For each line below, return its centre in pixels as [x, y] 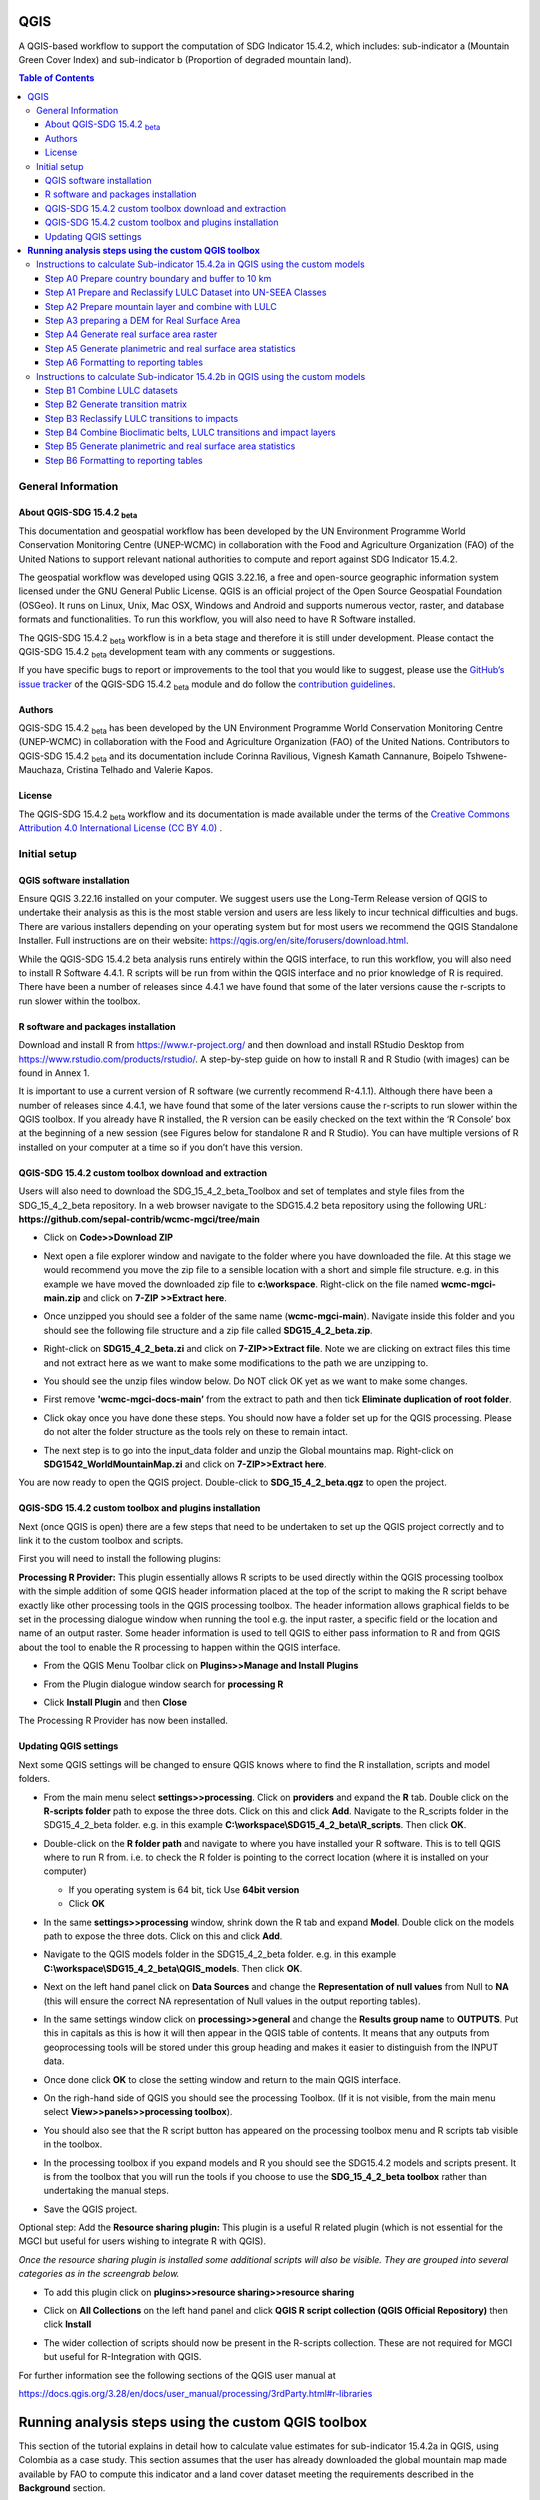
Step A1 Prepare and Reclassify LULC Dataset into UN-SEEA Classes [186, 292]
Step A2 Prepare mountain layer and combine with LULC [161, 306]
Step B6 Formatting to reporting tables [124, 460]
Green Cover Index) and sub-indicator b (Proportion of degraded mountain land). [185, 59]
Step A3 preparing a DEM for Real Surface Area [143, 320]
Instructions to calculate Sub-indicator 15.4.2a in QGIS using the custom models [200, 264]
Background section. [62, 2488]
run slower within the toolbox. [79, 1001]
